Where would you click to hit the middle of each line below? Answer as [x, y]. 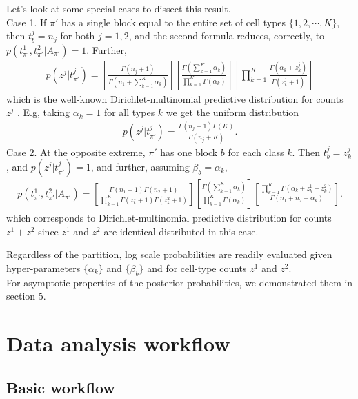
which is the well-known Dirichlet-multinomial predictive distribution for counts [175, 98]
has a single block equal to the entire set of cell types [174, 22]
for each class [256, 152]
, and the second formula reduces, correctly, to [227, 36]
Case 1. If [27, 22]
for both [78, 36]
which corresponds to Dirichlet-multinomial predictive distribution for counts [169, 218]
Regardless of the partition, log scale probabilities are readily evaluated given [169, 254]
